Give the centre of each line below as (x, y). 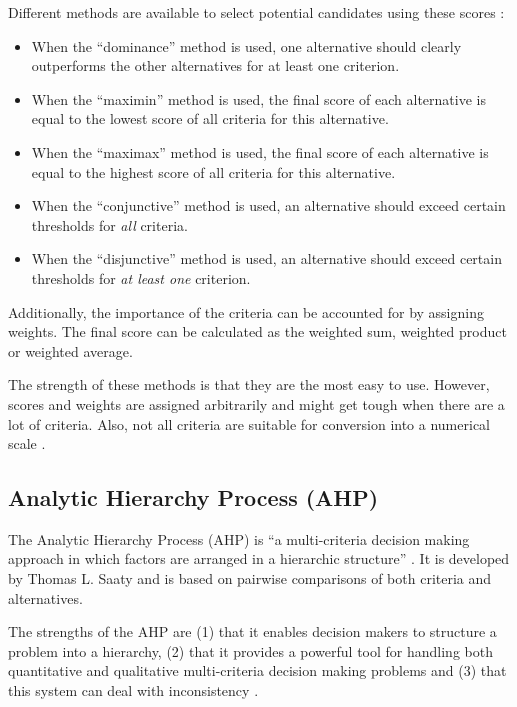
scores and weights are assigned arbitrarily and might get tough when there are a (256, 403)
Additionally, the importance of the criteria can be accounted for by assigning (246, 311)
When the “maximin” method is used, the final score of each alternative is (258, 98)
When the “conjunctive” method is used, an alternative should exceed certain (268, 205)
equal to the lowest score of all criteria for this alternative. (210, 118)
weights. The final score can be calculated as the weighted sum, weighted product (257, 331)
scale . (27, 443)
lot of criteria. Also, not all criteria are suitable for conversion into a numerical (249, 423)
